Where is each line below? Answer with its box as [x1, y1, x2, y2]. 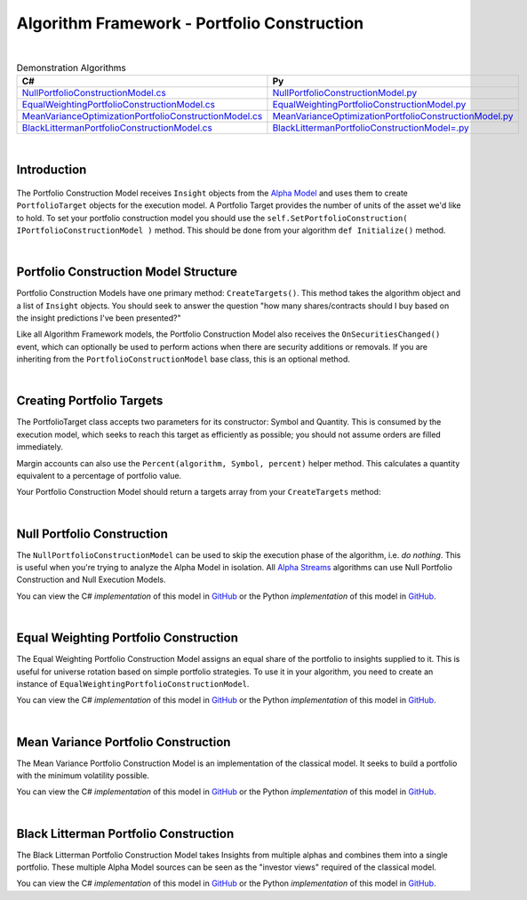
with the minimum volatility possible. [16, 770, 150, 781]
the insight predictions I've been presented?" [16, 312, 181, 323]
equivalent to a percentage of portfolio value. [16, 471, 182, 481]
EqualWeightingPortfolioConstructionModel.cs [21, 99, 215, 111]
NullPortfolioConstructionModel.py [272, 87, 418, 100]
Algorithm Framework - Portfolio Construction [16, 13, 364, 33]
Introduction [16, 163, 87, 178]
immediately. [16, 442, 64, 452]
